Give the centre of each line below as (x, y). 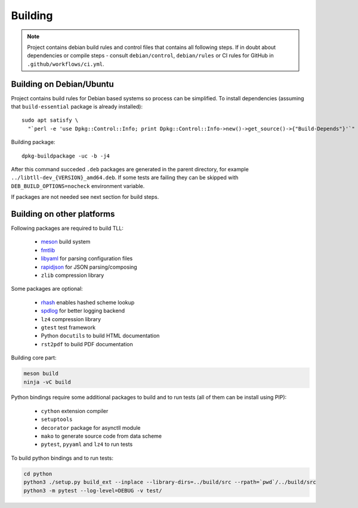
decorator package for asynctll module (91, 427)
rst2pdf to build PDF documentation (87, 344)
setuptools (57, 420)
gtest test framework (68, 327)
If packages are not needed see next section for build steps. (85, 197)
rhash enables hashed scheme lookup (88, 302)
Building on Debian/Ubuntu (63, 84)
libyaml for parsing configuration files (87, 258)
